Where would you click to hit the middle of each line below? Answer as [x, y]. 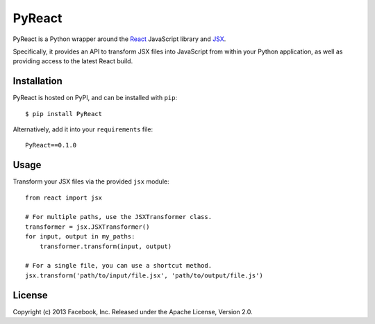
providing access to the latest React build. [73, 61]
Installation [37, 81]
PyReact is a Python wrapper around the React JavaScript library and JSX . [119, 39]
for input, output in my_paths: [80, 237]
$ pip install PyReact [64, 114]
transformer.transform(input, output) [106, 246]
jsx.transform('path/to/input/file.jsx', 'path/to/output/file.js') [144, 275]
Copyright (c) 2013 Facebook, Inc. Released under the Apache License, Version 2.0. [133, 311]
